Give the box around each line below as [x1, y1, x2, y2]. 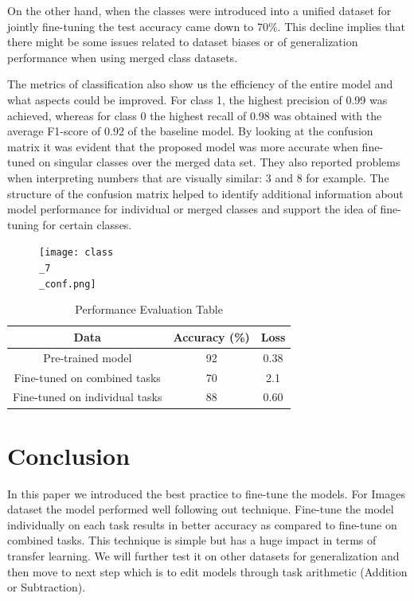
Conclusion [7, 439, 131, 471]
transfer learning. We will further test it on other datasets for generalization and [7, 548, 400, 564]
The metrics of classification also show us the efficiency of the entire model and [7, 76, 393, 92]
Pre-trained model [43, 349, 132, 365]
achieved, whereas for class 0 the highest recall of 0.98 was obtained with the [7, 107, 382, 123]
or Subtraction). [7, 579, 86, 595]
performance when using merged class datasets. [7, 49, 238, 65]
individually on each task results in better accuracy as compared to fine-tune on [7, 516, 397, 533]
